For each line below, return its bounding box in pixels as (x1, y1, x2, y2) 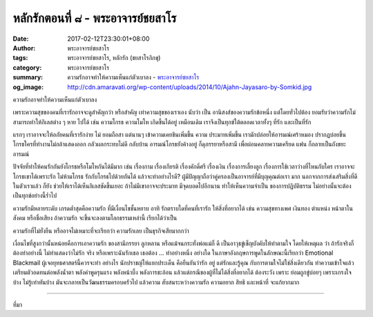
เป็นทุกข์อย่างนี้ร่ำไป (12, 191, 57, 200)
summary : (12, 73, 44, 81)
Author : (12, 44, 36, 52)
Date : (12, 35, 29, 43)
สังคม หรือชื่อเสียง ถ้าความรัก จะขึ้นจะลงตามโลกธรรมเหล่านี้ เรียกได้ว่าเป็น (12, 214, 178, 222)
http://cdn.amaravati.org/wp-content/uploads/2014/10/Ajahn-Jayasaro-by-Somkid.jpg (67, 83, 312, 91)
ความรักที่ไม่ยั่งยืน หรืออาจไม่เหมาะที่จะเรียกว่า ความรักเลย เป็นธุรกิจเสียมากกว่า (12, 227, 189, 235)
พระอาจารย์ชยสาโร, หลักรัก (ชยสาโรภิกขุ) (67, 54, 161, 62)
